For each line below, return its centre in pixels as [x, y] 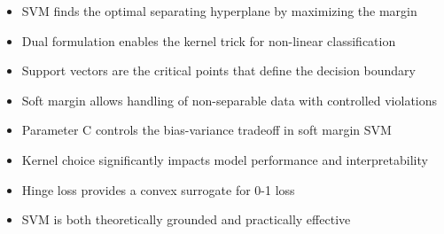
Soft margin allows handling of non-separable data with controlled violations [230, 100]
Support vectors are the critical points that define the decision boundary [218, 70]
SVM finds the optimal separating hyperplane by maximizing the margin [219, 11]
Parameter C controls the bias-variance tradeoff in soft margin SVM [206, 130]
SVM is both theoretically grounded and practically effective [186, 219]
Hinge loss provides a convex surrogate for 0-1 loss [158, 189]
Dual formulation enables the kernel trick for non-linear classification [209, 40]
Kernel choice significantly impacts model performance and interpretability [225, 159]
